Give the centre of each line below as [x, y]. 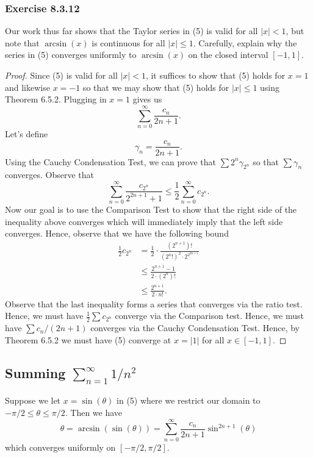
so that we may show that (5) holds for [156, 87]
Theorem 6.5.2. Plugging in [56, 99]
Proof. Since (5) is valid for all [61, 75]
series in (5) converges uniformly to [71, 55]
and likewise [27, 87]
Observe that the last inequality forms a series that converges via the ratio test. [154, 303]
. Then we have [94, 412]
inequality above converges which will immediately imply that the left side [144, 221]
